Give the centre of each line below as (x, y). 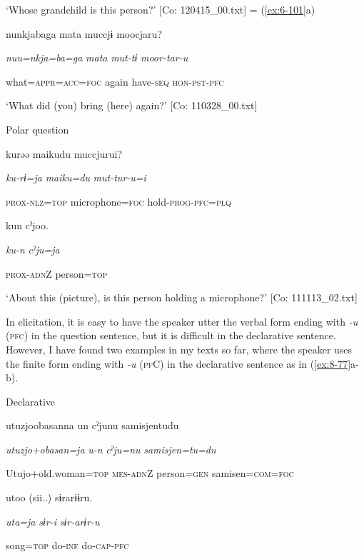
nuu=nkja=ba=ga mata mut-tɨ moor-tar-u (97, 57)
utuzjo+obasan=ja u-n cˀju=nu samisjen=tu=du (111, 449)
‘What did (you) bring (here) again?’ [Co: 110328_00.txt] (132, 105)
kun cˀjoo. (27, 225)
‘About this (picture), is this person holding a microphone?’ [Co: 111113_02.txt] (182, 297)
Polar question (37, 129)
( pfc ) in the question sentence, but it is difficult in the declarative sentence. (171, 335)
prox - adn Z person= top (57, 273)
